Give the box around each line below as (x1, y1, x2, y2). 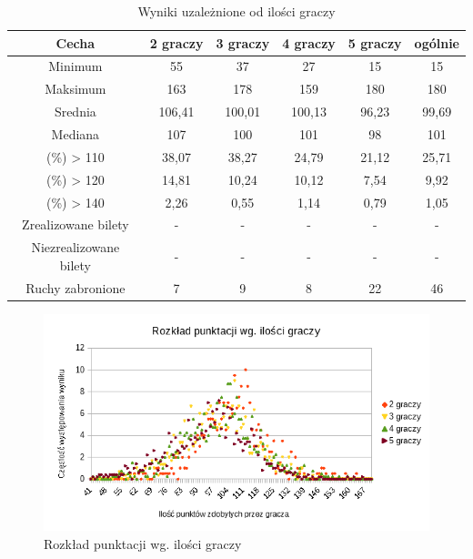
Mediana (51, 124, 100, 143)
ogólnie (414, 33, 459, 52)
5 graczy (347, 33, 402, 52)
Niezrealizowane (31, 238, 120, 257)
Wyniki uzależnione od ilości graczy (137, 2, 336, 20)
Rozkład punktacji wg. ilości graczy (44, 534, 242, 553)
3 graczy (216, 33, 270, 52)
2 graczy (149, 33, 204, 52)
